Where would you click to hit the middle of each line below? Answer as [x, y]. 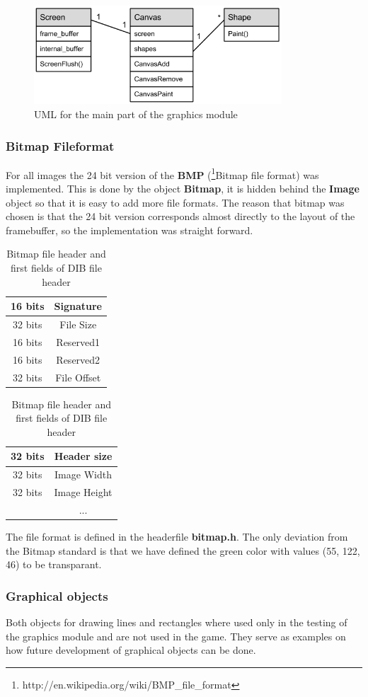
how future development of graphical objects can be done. [131, 650]
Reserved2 [78, 359]
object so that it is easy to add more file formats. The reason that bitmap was [175, 202]
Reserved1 [78, 341]
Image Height [83, 492]
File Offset [78, 377]
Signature [78, 306]
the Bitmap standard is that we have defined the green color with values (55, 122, [183, 550]
